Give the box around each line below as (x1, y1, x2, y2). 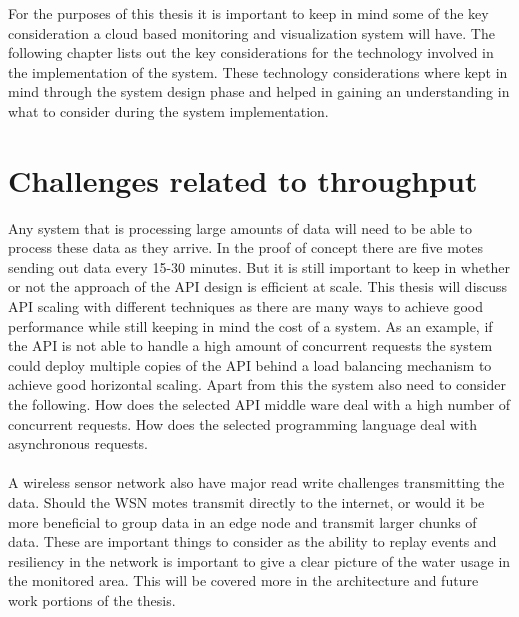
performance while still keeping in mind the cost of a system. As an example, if (8, 315, 493, 336)
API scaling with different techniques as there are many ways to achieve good (8, 296, 484, 317)
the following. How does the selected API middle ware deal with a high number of (8, 394, 511, 415)
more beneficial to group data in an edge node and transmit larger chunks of (8, 511, 477, 532)
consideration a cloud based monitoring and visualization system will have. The (8, 22, 495, 43)
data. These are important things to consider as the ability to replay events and (8, 531, 497, 552)
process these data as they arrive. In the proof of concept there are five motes (8, 237, 484, 258)
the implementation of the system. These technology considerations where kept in (8, 61, 508, 82)
